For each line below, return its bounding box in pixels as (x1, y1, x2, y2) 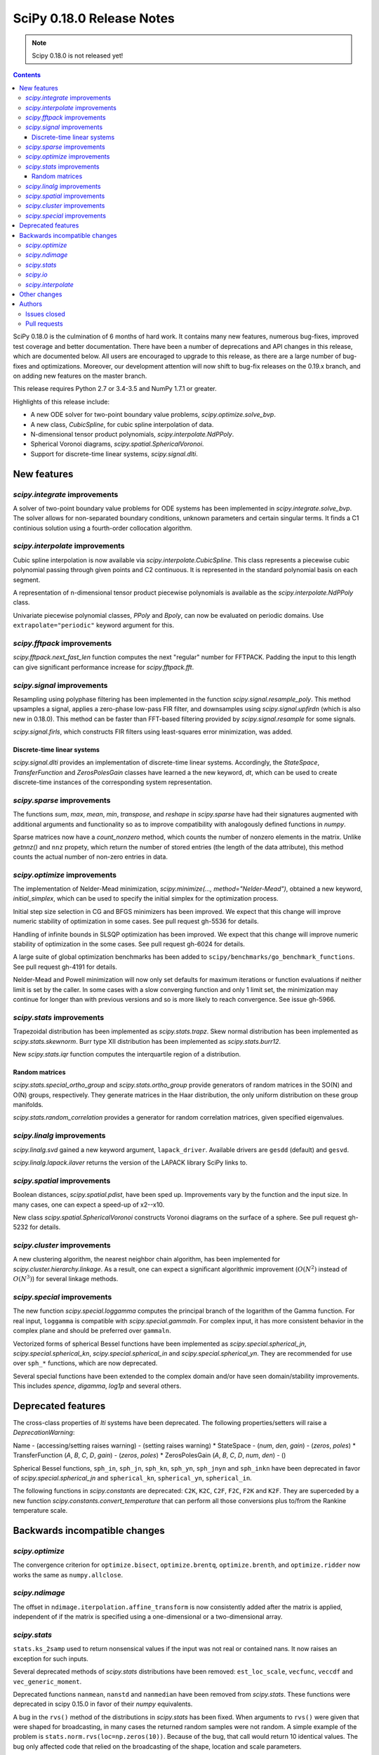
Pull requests (25, 319, 63, 328)
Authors (19, 300, 42, 308)
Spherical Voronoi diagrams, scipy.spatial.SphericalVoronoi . (30, 439, 204, 449)
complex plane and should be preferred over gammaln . (13, 1327, 171, 1335)
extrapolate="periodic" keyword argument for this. (13, 621, 175, 630)
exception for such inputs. (13, 1654, 89, 1663)
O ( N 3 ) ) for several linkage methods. (13, 1274, 119, 1283)
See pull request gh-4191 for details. (13, 962, 117, 971)
